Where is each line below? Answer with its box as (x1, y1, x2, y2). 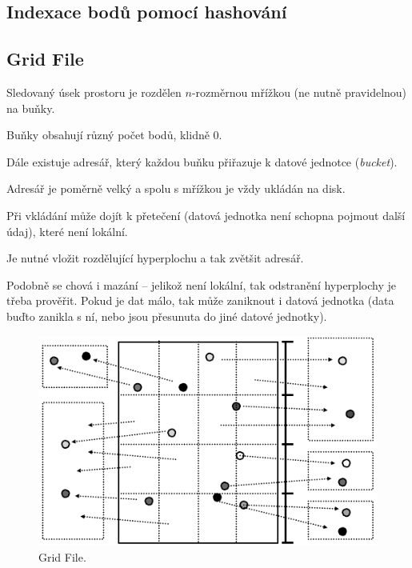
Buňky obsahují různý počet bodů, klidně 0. (6, 126, 222, 143)
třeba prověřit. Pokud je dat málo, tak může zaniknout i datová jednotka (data (6, 292, 394, 309)
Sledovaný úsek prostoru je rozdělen (6, 83, 182, 100)
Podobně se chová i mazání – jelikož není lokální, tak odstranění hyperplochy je (6, 276, 396, 293)
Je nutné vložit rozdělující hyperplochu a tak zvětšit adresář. (6, 250, 304, 266)
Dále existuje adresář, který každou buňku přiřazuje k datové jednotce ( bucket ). (6, 153, 398, 170)
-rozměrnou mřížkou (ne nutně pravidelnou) (191, 83, 407, 100)
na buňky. (6, 99, 55, 116)
